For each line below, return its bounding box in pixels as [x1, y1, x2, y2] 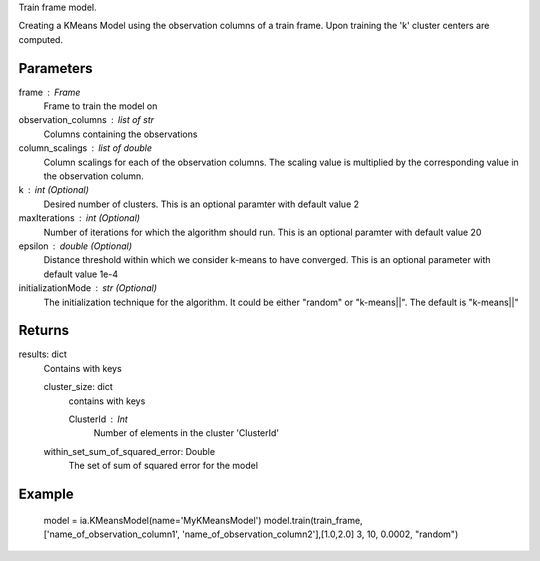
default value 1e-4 [43, 268, 119, 280]
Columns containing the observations [43, 128, 198, 140]
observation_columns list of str [18, 114, 155, 126]
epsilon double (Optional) [18, 240, 133, 252]
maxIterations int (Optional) [18, 212, 140, 224]
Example [18, 486, 74, 502]
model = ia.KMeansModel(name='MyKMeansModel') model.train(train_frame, [43, 514, 364, 526]
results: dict [18, 348, 67, 360]
